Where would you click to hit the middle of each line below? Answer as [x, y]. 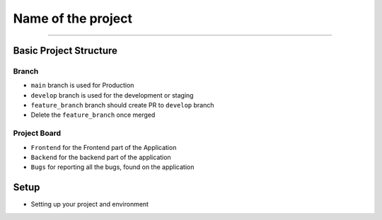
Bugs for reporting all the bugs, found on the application [112, 167]
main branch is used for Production [82, 86]
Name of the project [73, 18]
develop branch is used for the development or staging [112, 95]
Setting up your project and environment [89, 204]
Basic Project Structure [65, 51]
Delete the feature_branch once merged [93, 115]
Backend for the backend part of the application [101, 157]
